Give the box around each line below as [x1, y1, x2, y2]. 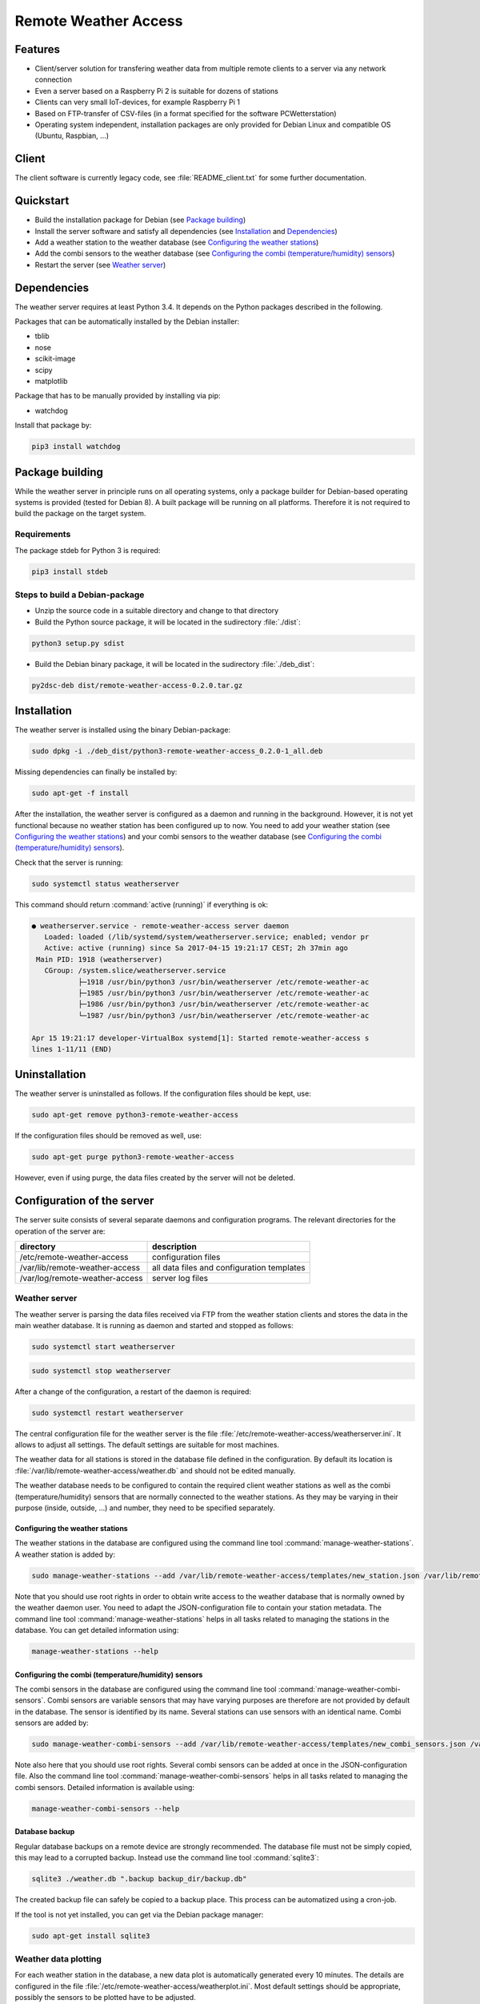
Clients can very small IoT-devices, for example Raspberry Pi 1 [34, 97, 240, 107]
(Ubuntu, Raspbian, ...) [34, 131, 110, 140]
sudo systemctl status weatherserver [31, 879, 180, 888]
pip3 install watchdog [31, 442, 121, 451]
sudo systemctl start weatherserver [31, 1343, 176, 1351]
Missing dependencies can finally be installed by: [14, 767, 178, 777]
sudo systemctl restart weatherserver [31, 1408, 184, 1417]
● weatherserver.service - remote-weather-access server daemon [31, 921, 290, 930]
